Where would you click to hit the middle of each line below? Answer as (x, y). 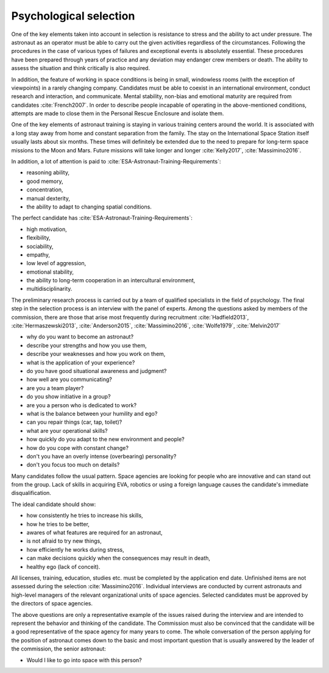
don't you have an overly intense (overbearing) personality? (101, 456)
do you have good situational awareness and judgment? (97, 371)
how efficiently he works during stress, (75, 549)
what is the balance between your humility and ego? (92, 413)
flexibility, (39, 238)
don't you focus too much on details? (73, 465)
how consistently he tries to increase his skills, (85, 516)
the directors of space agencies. (52, 604)
